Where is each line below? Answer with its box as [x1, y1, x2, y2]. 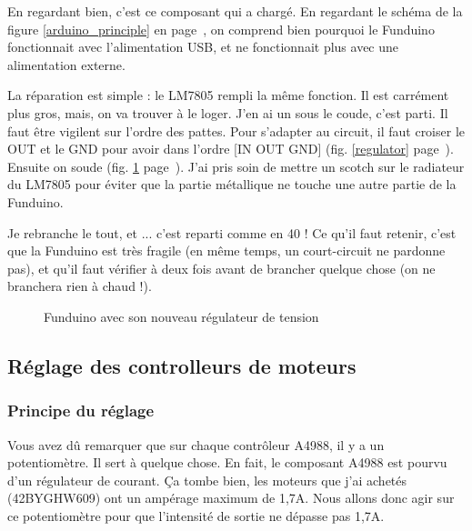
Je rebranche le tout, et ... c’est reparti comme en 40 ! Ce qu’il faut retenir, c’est [7, 223, 457, 242]
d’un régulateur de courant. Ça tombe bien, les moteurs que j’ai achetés [7, 470, 407, 489]
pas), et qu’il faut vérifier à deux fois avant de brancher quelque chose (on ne [7, 258, 436, 277]
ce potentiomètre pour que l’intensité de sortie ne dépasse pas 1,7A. [7, 506, 385, 525]
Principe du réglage [7, 399, 155, 422]
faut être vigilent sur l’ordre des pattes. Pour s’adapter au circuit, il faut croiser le [7, 121, 466, 140]
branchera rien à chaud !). [7, 276, 152, 296]
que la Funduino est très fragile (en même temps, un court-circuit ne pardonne [7, 241, 446, 260]
